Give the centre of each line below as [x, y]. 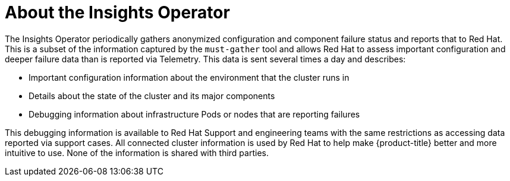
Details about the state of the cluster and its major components [152, 96]
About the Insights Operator [117, 12]
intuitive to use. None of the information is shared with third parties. [137, 153]
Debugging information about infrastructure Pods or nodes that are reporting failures [194, 114]
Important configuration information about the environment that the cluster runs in [189, 77]
